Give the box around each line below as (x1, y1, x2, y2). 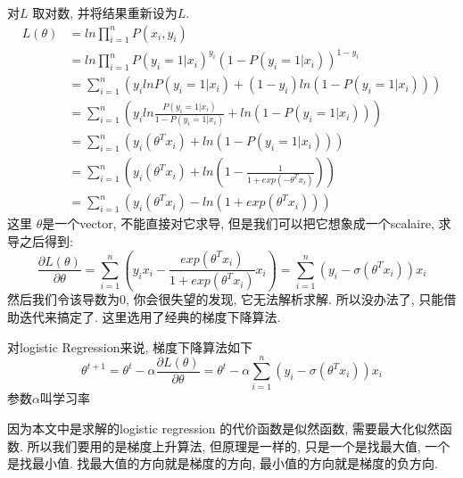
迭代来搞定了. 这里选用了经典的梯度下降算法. (19, 308, 281, 326)
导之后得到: (7, 231, 73, 250)
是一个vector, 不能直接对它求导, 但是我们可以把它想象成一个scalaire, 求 (42, 214, 451, 233)
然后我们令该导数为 (7, 290, 120, 309)
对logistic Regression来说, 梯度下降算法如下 (7, 337, 253, 356)
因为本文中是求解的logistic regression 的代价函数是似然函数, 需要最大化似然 (7, 418, 440, 437)
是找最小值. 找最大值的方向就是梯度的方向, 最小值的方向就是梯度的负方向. (7, 454, 438, 473)
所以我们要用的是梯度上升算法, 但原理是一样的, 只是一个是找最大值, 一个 (27, 436, 451, 455)
